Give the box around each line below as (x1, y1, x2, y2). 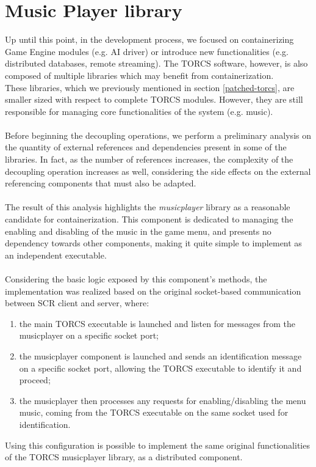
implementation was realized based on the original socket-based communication (5, 284, 301, 297)
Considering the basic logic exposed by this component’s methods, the (5, 273, 267, 285)
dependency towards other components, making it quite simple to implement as (5, 237, 302, 249)
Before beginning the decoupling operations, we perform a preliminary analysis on (5, 128, 311, 141)
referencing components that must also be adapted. (5, 177, 196, 189)
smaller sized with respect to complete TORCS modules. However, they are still (5, 93, 303, 106)
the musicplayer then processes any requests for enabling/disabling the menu (19, 394, 306, 406)
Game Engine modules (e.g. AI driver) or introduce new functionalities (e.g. (5, 45, 289, 57)
